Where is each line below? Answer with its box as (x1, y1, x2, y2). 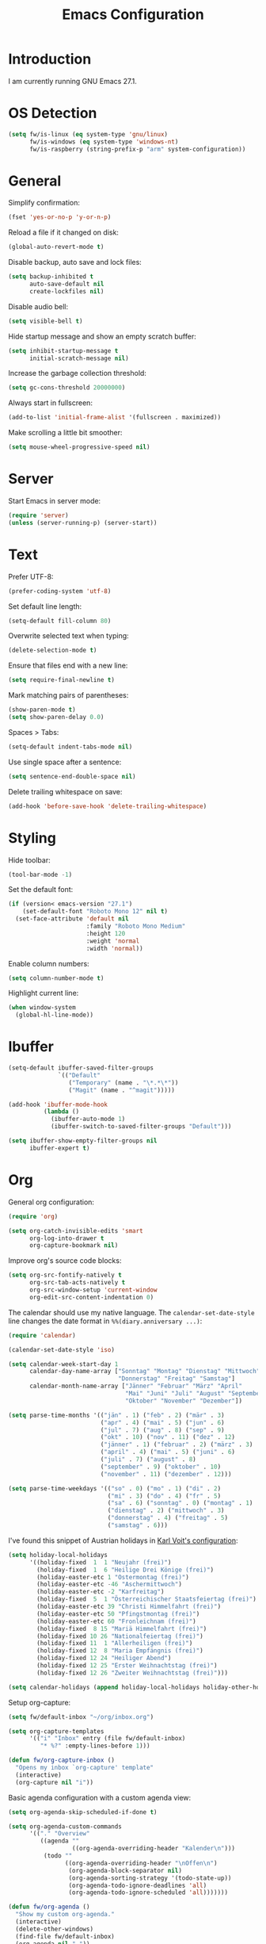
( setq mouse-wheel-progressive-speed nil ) (8, 443, 150, 451)
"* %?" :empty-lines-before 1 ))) (40, 1742, 150, 1750)
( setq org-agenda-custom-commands (8, 1822, 123, 1831)
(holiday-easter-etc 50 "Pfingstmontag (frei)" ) (36, 1609, 200, 1618)
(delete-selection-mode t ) (8, 646, 97, 655)
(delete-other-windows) (15, 1925, 93, 1933)
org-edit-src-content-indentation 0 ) (28, 1293, 154, 1301)
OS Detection (8, 105, 97, 122)
